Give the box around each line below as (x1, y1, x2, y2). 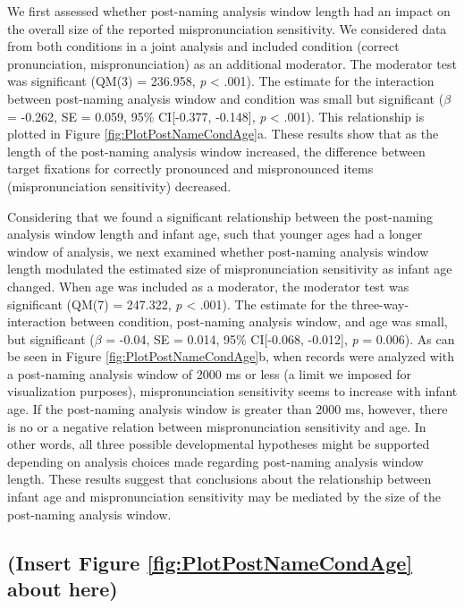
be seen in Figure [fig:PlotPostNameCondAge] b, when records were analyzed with (7, 347, 454, 366)
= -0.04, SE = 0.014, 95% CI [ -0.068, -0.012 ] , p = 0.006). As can (105, 329, 455, 348)
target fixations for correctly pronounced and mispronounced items (7, 159, 374, 178)
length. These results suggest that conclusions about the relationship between (7, 469, 432, 488)
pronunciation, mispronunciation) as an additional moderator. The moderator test (7, 54, 457, 72)
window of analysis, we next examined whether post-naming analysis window (7, 241, 429, 260)
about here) (7, 575, 118, 602)
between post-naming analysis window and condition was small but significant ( (7, 89, 444, 107)
